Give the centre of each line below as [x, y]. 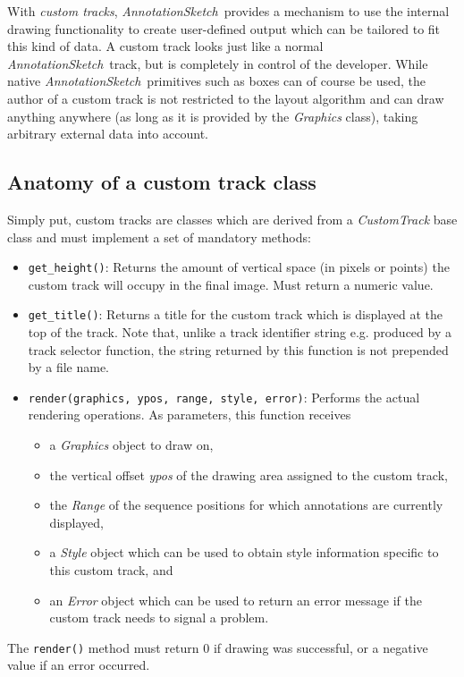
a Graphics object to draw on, [131, 445]
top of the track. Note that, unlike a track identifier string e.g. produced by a [240, 332]
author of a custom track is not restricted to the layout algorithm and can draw [226, 98]
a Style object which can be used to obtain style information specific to [244, 552]
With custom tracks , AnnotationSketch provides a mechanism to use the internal [228, 11]
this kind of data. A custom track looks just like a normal [165, 46]
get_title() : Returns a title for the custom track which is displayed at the [235, 314]
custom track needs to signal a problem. [159, 618]
